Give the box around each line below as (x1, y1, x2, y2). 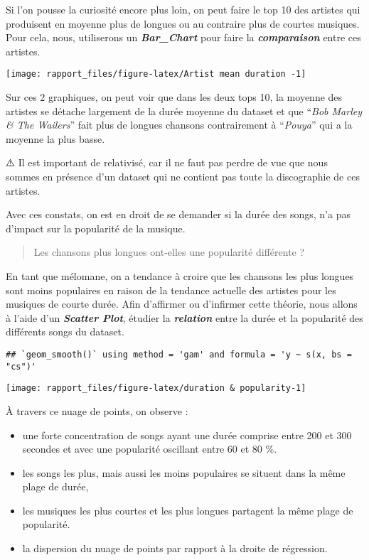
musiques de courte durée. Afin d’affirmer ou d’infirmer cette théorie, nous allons (6, 296, 358, 311)
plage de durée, (22, 479, 89, 494)
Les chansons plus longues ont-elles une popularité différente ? (33, 244, 305, 259)
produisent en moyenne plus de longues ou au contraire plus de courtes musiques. (6, 16, 360, 31)
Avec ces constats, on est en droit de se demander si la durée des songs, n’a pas (6, 207, 351, 222)
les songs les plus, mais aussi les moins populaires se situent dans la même (22, 465, 346, 480)
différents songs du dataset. (6, 324, 124, 339)
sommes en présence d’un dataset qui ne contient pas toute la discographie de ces (6, 169, 360, 183)
